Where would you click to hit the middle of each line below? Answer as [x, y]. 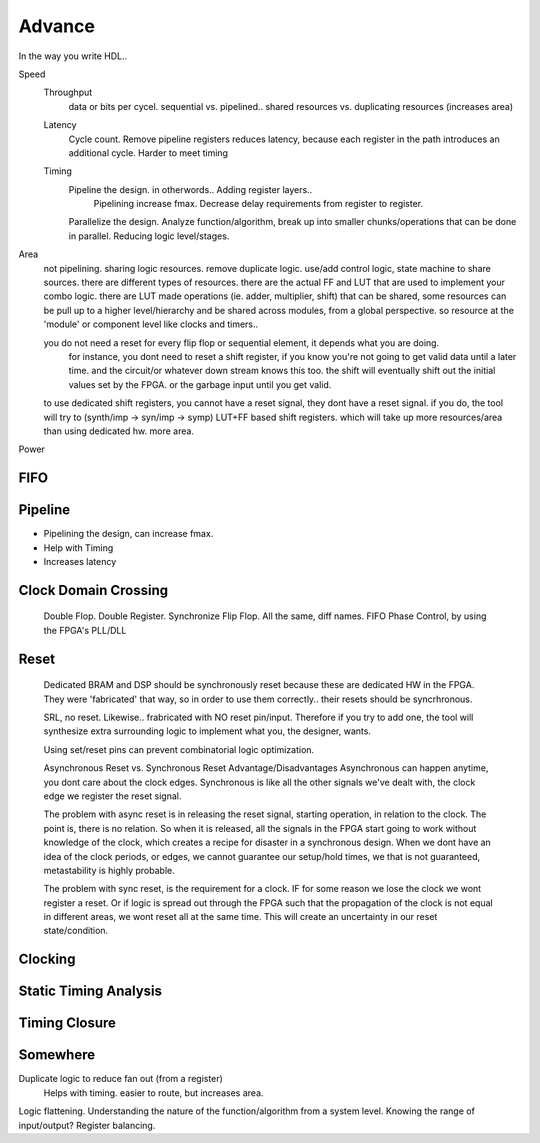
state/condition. [76, 931]
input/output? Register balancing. [87, 1125]
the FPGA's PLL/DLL [85, 630]
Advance [56, 26]
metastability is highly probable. [109, 870]
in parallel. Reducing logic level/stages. [149, 236]
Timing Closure [67, 1023]
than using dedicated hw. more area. [119, 431]
